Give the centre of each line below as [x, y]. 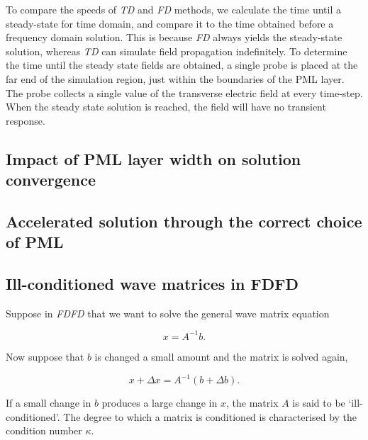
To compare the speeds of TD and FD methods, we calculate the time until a [174, 9]
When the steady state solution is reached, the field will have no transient [166, 107]
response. [26, 120]
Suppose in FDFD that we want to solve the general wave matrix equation [168, 313]
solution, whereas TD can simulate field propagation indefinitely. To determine [177, 51]
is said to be [319, 403]
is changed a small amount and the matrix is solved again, [221, 356]
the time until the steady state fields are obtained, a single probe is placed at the [182, 65]
